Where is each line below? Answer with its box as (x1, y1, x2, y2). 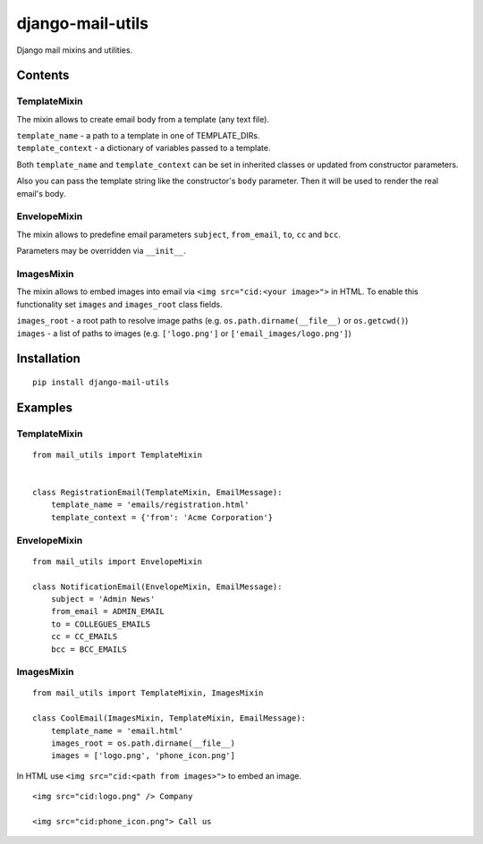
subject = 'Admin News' (50, 594, 156, 603)
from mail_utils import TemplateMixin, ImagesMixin (32, 688, 264, 698)
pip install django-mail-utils (32, 376, 170, 387)
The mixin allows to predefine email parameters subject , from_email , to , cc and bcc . (16, 229, 342, 240)
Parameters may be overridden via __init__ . (16, 246, 187, 257)
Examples (16, 400, 73, 415)
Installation (16, 351, 80, 367)
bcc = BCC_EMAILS (50, 644, 127, 654)
